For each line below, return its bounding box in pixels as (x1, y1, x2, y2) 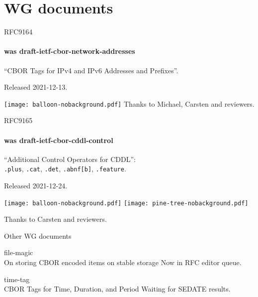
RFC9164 (4, 26, 33, 37)
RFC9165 (4, 115, 33, 126)
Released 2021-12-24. (4, 180, 68, 190)
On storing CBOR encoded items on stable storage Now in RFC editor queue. (4, 257, 242, 268)
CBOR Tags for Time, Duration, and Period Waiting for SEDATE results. (4, 284, 231, 294)
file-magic (4, 247, 33, 258)
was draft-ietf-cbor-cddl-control (4, 135, 113, 145)
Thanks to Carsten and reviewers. (4, 214, 107, 224)
